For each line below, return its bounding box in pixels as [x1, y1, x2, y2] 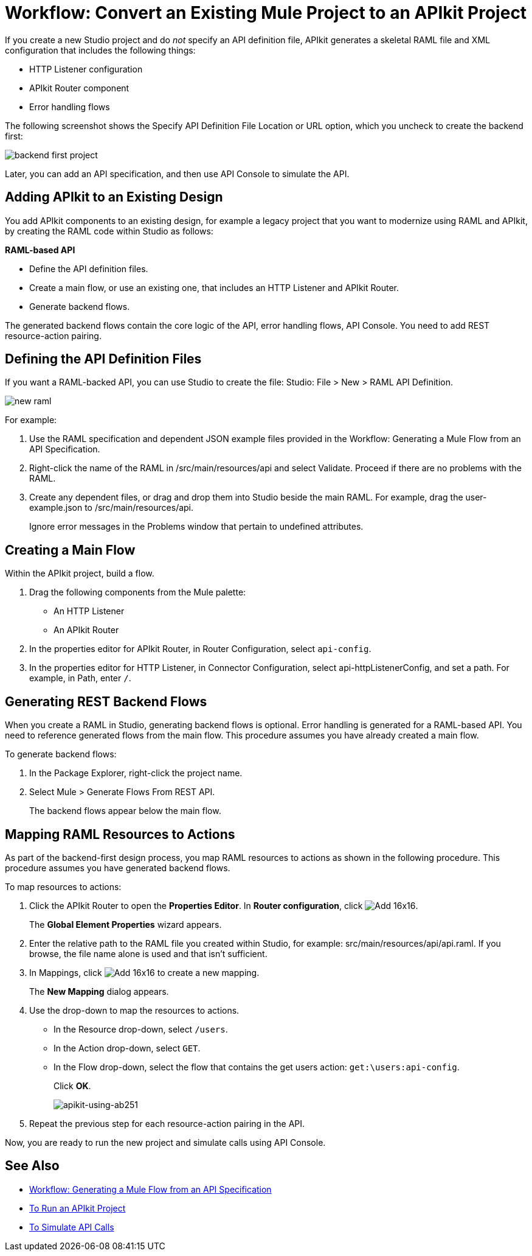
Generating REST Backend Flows [5, 693, 207, 709]
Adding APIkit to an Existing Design [5, 189, 223, 205]
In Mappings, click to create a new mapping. [29, 967, 260, 978]
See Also [5, 1158, 60, 1174]
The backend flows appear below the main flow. [29, 805, 221, 816]
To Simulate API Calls [29, 1221, 114, 1232]
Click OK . [54, 1080, 91, 1091]
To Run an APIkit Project [29, 1202, 126, 1213]
